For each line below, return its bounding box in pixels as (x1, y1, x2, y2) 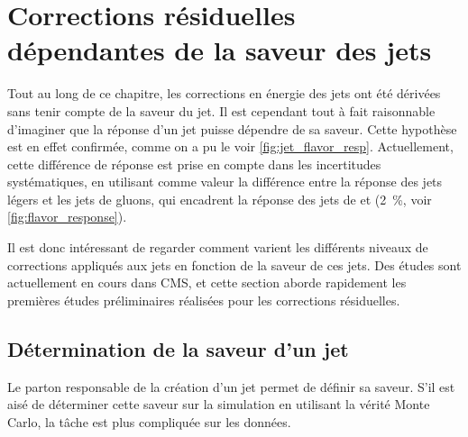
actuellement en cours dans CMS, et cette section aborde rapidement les (7, 273, 407, 292)
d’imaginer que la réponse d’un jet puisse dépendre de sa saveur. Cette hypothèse (7, 119, 457, 138)
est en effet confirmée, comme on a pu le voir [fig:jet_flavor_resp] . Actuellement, (7, 137, 454, 156)
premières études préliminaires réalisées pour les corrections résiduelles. (7, 290, 400, 309)
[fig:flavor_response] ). (7, 207, 127, 226)
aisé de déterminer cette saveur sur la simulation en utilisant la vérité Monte (7, 395, 430, 414)
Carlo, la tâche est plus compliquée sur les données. (7, 412, 291, 431)
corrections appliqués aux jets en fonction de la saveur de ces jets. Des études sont (7, 255, 462, 274)
